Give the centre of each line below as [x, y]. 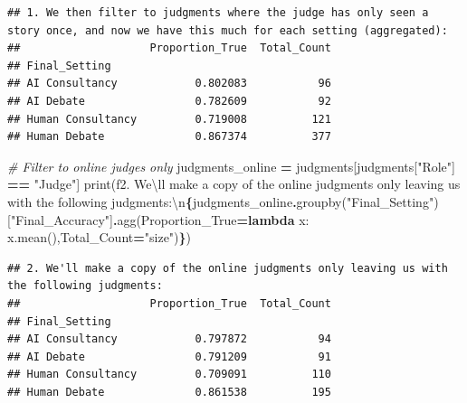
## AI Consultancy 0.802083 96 [169, 84]
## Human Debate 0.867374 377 [169, 137]
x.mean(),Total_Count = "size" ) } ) [100, 237]
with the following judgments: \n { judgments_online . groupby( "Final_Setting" [221, 201]
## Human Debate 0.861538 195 [169, 392]
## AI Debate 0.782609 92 [169, 101]
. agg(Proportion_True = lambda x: [211, 219]
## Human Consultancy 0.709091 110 [169, 375]
